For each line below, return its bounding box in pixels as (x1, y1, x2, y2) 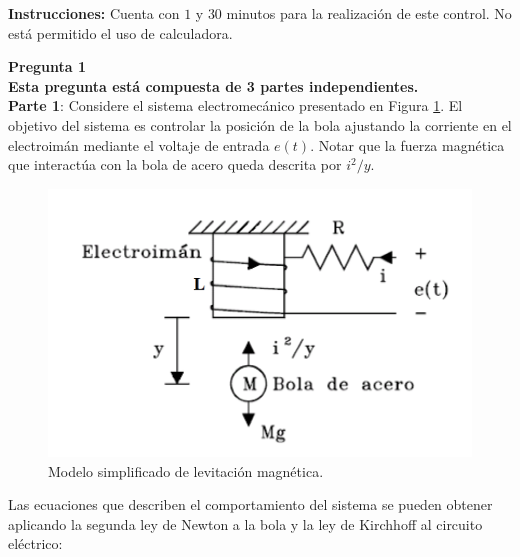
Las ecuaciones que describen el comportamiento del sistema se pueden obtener (8, 494, 493, 515)
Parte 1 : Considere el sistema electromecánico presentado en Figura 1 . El (8, 95, 463, 116)
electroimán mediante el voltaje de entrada (8, 134, 270, 155)
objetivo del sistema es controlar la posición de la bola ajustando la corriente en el (8, 114, 512, 135)
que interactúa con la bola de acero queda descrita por (8, 154, 342, 175)
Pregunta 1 (8, 56, 87, 77)
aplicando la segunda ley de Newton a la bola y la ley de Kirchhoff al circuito (8, 513, 483, 534)
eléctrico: (8, 533, 63, 554)
